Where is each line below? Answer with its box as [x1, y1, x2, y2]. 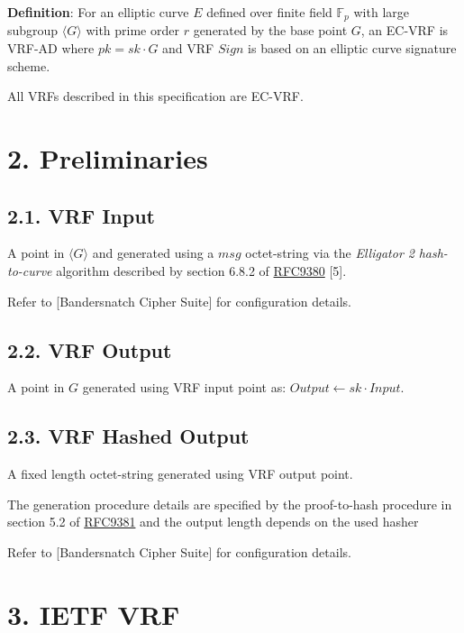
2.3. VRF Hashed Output [7, 422, 250, 450]
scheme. [7, 56, 50, 75]
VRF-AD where [7, 39, 95, 58]
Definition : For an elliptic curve [7, 3, 189, 21]
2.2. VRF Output [7, 335, 172, 363]
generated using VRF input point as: [82, 378, 287, 397]
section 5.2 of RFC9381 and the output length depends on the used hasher [7, 512, 419, 531]
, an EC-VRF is [360, 21, 449, 40]
